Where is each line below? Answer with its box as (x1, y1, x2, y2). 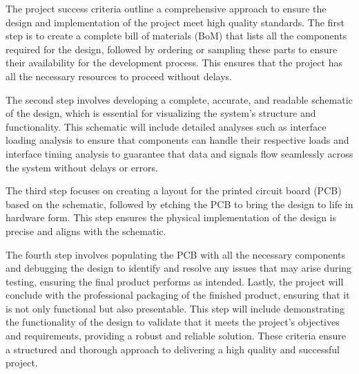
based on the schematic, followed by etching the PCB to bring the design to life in (6, 196, 353, 211)
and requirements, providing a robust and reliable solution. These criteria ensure (6, 328, 347, 343)
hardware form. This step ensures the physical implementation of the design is (6, 210, 337, 225)
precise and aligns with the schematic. (6, 223, 166, 238)
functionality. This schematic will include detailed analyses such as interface (6, 119, 327, 133)
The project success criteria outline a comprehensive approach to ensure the (6, 1, 327, 15)
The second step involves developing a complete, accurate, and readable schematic (6, 92, 353, 106)
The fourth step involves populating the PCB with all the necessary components (6, 247, 346, 261)
